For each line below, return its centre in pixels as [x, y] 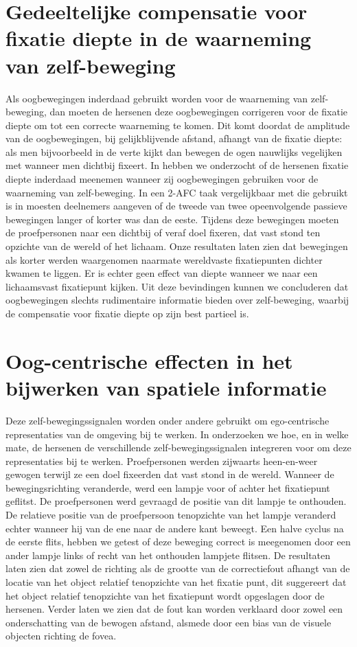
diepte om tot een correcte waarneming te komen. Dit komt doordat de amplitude [178, 125]
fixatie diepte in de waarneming [159, 38]
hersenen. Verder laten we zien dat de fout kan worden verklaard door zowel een [174, 609]
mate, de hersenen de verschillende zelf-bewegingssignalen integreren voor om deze [178, 447]
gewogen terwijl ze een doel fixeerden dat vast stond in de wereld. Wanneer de [170, 474]
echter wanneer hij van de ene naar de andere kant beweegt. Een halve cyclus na [175, 528]
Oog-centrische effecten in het [149, 360]
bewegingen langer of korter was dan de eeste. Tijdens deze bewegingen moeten [172, 219]
